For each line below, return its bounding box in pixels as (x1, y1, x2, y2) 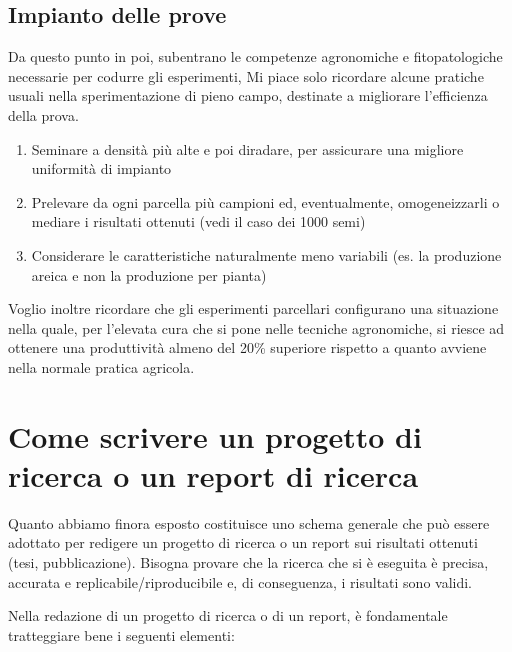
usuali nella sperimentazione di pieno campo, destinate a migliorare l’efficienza (8, 85, 488, 106)
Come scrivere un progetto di (8, 415, 422, 456)
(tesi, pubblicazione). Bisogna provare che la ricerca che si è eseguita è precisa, (8, 552, 489, 573)
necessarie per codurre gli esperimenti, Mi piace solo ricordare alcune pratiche (8, 65, 484, 86)
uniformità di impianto (31, 158, 172, 179)
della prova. (8, 104, 79, 125)
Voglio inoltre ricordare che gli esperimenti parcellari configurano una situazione (8, 298, 499, 319)
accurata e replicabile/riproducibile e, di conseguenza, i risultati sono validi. (8, 571, 473, 592)
